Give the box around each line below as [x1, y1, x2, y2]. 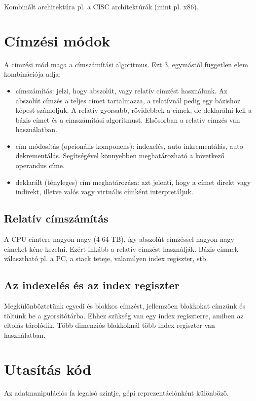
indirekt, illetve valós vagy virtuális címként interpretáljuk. [15, 186, 193, 197]
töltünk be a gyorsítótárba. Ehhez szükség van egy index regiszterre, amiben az [4, 310, 244, 320]
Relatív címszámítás [4, 211, 109, 226]
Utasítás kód [4, 358, 92, 379]
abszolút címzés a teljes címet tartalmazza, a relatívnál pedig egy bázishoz [15, 95, 241, 105]
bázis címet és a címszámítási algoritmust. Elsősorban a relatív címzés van [15, 114, 240, 125]
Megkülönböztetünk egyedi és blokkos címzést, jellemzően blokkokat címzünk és [4, 301, 246, 311]
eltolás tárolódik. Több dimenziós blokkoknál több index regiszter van [4, 320, 215, 330]
